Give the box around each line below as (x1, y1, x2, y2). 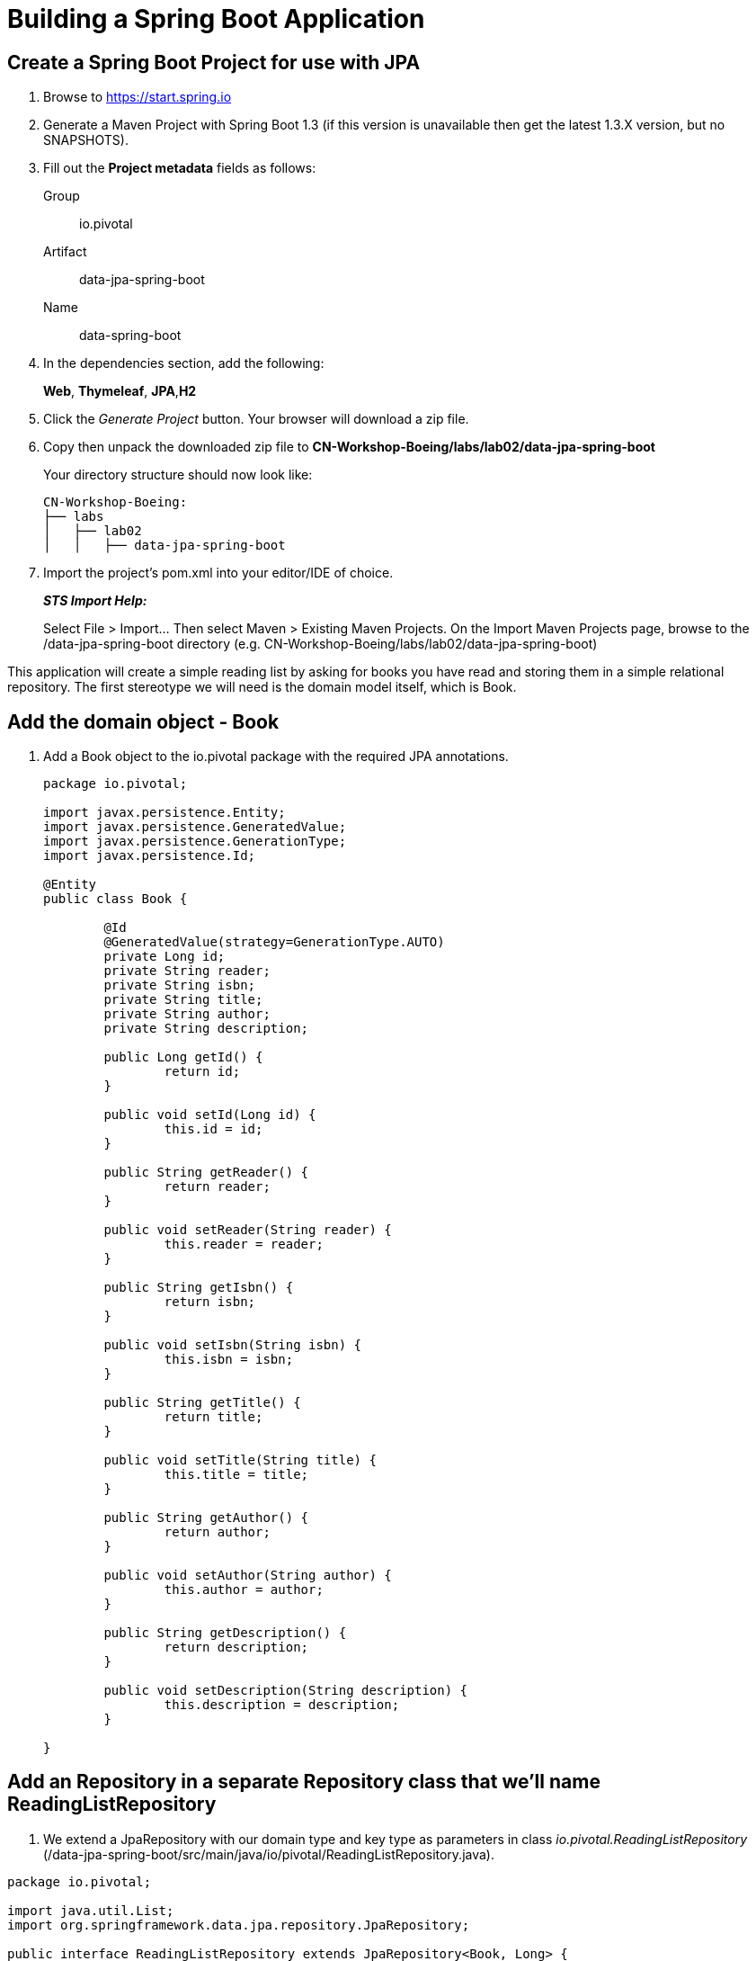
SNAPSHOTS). (43, 132, 129, 148)
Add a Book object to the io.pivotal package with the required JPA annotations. (43, 748, 509, 765)
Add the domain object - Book (7, 710, 280, 733)
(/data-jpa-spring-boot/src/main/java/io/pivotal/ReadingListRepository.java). (43, 1846, 494, 1862)
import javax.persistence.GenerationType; (43, 834, 347, 849)
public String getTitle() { (103, 1395, 301, 1410)
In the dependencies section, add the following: (43, 355, 325, 372)
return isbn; (164, 1294, 256, 1310)
